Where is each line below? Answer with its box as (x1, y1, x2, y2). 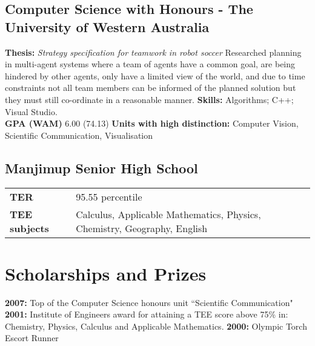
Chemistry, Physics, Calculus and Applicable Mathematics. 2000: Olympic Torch (5, 319, 307, 332)
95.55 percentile (76, 189, 142, 204)
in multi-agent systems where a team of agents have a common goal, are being (5, 58, 296, 70)
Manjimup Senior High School (5, 158, 198, 177)
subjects (10, 221, 49, 235)
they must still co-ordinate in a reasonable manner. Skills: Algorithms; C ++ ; (5, 93, 294, 105)
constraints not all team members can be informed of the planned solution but (5, 81, 296, 94)
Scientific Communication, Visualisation (5, 128, 153, 141)
